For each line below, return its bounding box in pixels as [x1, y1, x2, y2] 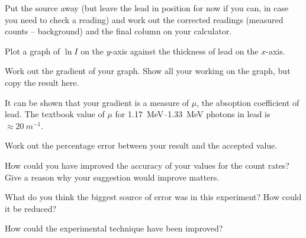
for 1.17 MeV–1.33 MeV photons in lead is [115, 108, 270, 120]
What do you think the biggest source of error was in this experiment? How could [5, 191, 302, 203]
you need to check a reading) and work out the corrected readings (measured [5, 13, 284, 25]
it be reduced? [5, 202, 57, 214]
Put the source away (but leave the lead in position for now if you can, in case [5, 2, 289, 14]
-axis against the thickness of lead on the [110, 44, 259, 57]
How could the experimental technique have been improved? [5, 222, 223, 234]
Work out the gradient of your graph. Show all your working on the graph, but [5, 65, 291, 77]
